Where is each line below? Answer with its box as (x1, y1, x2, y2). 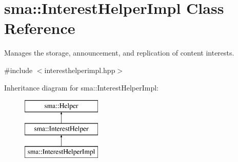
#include (4, 64, 33, 75)
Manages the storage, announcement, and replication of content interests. (4, 47, 234, 58)
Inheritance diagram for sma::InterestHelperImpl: (4, 82, 158, 93)
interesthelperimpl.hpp (44, 64, 115, 75)
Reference (4, 17, 75, 39)
